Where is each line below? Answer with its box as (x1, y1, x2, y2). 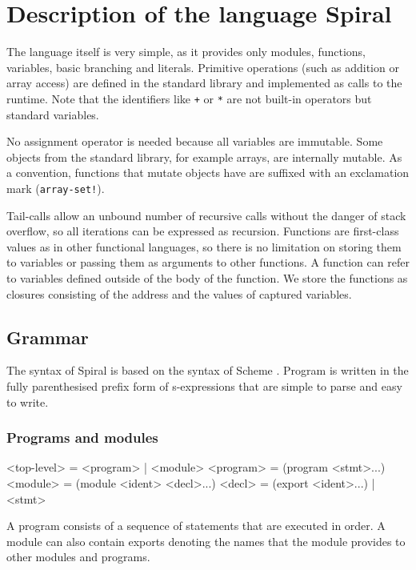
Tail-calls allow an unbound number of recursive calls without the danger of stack (6, 207, 406, 223)
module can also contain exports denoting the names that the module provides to (6, 532, 406, 549)
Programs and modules (6, 427, 158, 448)
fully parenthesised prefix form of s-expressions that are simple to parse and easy (6, 377, 402, 394)
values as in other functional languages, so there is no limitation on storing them (6, 238, 402, 255)
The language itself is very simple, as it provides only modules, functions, (6, 43, 366, 60)
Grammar (6, 324, 89, 349)
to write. (6, 393, 49, 410)
